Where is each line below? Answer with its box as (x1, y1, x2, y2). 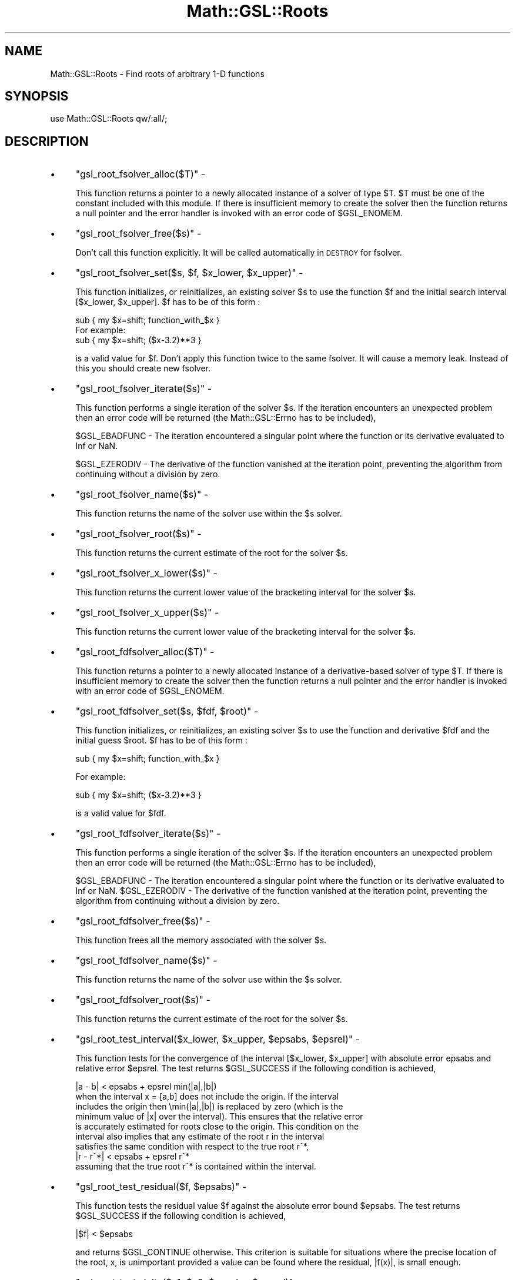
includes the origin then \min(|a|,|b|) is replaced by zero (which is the (75, 1101, 343, 1112)
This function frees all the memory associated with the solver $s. (75, 935, 327, 946)
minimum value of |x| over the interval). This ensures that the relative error (75, 1111, 363, 1122)
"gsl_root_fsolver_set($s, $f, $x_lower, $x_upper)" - (75, 267, 303, 279)
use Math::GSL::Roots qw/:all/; (50, 113, 168, 124)
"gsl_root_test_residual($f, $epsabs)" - (75, 1181, 247, 1193)
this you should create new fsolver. (75, 363, 211, 374)
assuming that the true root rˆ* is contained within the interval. (75, 1161, 316, 1172)
